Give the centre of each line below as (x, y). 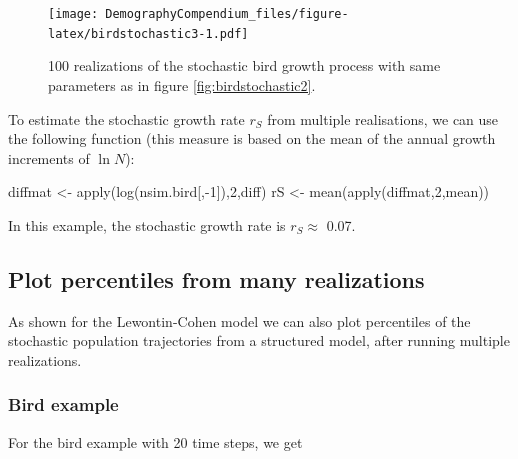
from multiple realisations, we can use (383, 118)
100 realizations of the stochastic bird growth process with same (244, 65)
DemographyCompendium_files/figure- (227, 14)
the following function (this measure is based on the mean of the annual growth (252, 138)
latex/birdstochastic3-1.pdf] (148, 33)
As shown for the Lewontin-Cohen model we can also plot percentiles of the (239, 320)
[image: (73, 14)
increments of (49, 157)
